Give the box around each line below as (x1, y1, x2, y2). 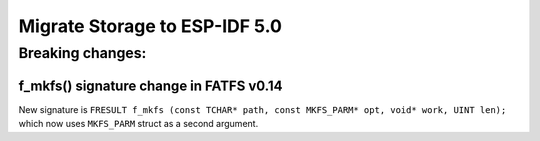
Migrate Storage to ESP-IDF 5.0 (18, 15, 282, 37)
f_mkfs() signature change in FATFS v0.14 (18, 77, 283, 94)
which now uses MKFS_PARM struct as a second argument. (18, 118, 259, 130)
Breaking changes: (18, 44, 147, 62)
